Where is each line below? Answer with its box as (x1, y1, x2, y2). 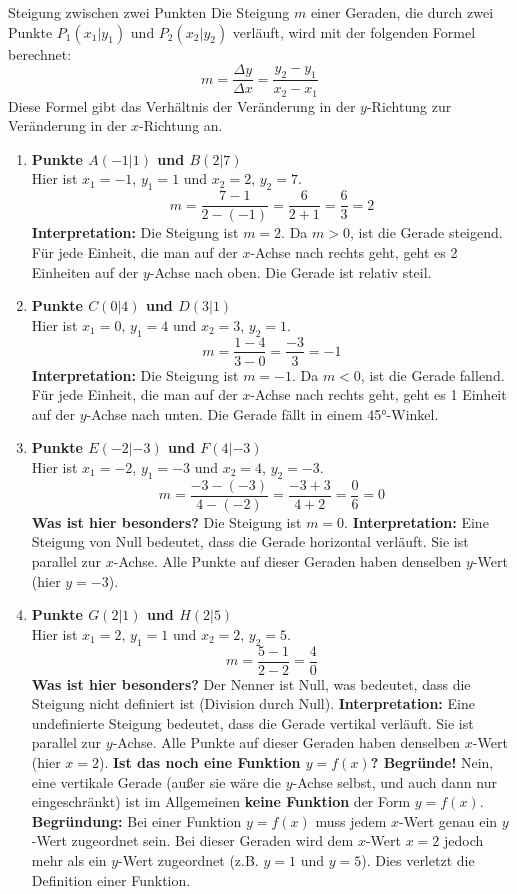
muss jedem (315, 810, 387, 831)
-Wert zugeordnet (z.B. (118, 849, 259, 870)
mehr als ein (31, 849, 107, 870)
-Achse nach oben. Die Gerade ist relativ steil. (149, 261, 432, 282)
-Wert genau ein (399, 810, 498, 831)
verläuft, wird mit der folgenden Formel (232, 21, 476, 42)
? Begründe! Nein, (370, 752, 494, 773)
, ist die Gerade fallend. (360, 364, 505, 385)
